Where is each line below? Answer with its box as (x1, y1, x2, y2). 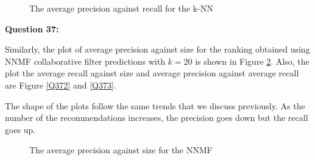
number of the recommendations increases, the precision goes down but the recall (5, 111, 308, 124)
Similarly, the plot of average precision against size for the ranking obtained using (5, 43, 310, 56)
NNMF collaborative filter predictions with (5, 54, 165, 67)
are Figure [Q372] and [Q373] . (5, 78, 116, 91)
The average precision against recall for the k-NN (29, 2, 213, 14)
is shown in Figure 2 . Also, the (195, 54, 310, 67)
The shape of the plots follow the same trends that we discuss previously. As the (5, 99, 305, 112)
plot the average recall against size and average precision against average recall (5, 67, 299, 79)
